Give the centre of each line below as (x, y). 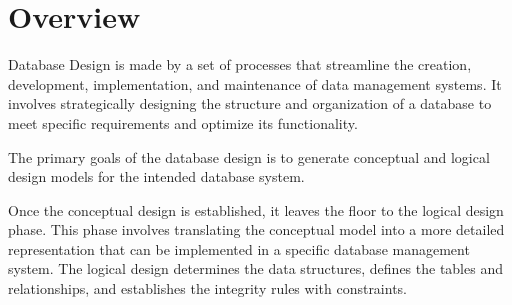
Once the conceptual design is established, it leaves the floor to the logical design (256, 209)
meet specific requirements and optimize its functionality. (183, 122)
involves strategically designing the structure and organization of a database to (250, 103)
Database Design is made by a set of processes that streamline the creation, (240, 64)
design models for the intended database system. (156, 176)
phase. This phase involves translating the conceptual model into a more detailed (256, 229)
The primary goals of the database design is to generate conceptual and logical (249, 156)
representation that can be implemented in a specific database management (239, 248)
